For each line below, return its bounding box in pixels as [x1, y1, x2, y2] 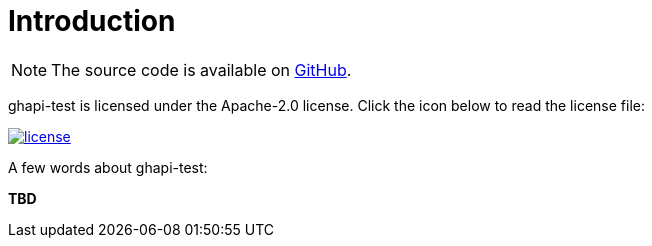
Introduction [8, 4, 176, 38]
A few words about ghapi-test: [8, 158, 208, 176]
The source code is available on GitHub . [51, 59, 352, 80]
